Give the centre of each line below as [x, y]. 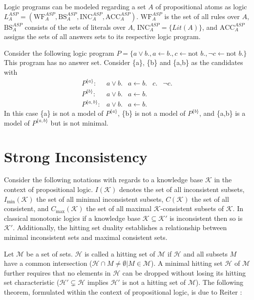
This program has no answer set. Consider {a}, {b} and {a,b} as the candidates [124, 62]
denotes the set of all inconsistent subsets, [182, 189]
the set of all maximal [119, 208]
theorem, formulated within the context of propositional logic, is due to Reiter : [123, 292]
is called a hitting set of [120, 253]
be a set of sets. [49, 253]
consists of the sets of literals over [75, 27]
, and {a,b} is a [222, 113]
